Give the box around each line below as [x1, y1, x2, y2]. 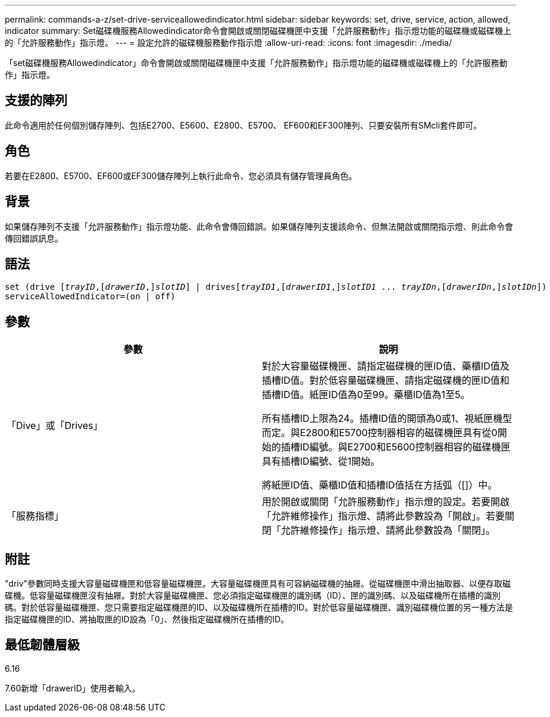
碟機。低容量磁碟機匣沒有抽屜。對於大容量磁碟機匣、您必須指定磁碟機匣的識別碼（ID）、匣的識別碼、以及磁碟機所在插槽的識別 [5, 590, 501, 601]
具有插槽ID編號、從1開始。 [262, 455, 380, 468]
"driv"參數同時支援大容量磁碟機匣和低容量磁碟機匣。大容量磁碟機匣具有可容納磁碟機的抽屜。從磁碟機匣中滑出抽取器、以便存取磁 [5, 578, 511, 589]
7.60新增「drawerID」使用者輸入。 [5, 682, 140, 693]
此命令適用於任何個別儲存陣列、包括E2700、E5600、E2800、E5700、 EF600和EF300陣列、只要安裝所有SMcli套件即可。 [5, 120, 482, 130]
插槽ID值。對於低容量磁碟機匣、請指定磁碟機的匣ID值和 [262, 374, 510, 387]
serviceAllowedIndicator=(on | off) [5, 292, 176, 302]
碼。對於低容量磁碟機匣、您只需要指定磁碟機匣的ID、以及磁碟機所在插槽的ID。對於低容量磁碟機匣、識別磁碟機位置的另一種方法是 [5, 602, 513, 613]
